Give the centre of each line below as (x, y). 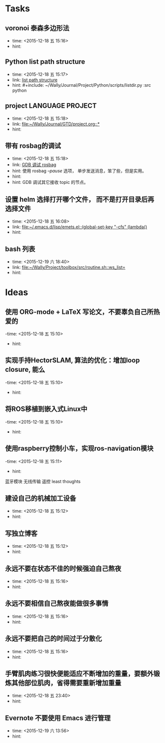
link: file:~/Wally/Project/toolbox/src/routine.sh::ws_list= (69, 267)
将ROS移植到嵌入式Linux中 (46, 409)
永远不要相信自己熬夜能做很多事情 (57, 604)
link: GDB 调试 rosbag (34, 165)
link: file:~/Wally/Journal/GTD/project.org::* (56, 124)
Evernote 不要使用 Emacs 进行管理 (58, 718)
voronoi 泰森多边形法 (37, 28)
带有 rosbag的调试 (33, 146)
